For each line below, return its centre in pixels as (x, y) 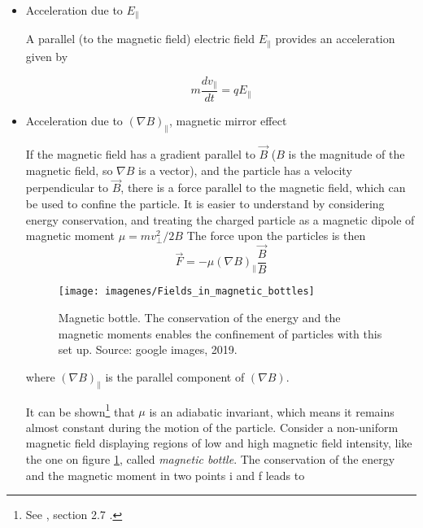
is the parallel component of (175, 376)
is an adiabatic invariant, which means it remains (272, 411)
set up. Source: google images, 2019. (148, 349)
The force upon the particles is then (276, 236)
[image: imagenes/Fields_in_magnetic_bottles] (186, 292)
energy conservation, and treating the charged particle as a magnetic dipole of (220, 219)
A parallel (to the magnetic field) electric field (140, 39)
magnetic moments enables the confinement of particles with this (220, 333)
